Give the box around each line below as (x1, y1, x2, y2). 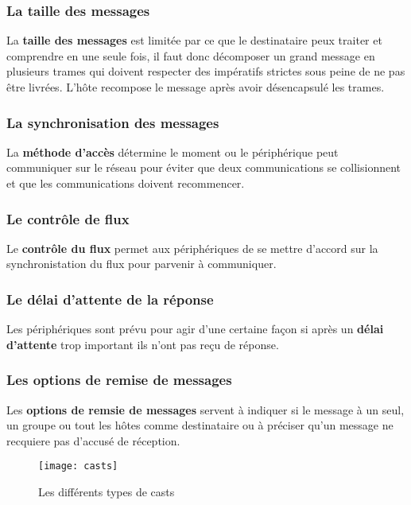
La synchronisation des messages (6, 112, 219, 132)
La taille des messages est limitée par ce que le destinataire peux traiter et (6, 32, 382, 49)
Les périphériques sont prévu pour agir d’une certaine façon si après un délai (6, 320, 384, 337)
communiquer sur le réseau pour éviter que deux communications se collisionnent (6, 159, 401, 176)
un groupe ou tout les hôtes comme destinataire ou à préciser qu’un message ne (6, 417, 394, 433)
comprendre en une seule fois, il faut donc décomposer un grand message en (6, 47, 375, 64)
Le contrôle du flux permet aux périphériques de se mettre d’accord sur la (6, 239, 378, 256)
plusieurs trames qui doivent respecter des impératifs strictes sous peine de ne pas (6, 63, 405, 80)
